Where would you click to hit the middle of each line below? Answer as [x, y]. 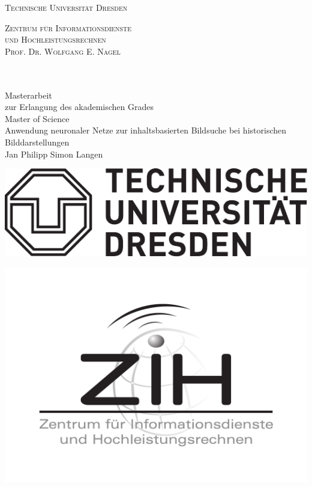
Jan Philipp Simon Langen [54, 154]
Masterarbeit [28, 95]
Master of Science [37, 118]
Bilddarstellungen [37, 142]
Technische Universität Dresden [66, 7]
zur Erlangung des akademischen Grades [79, 107]
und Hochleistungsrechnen [55, 39]
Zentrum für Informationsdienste [68, 27]
